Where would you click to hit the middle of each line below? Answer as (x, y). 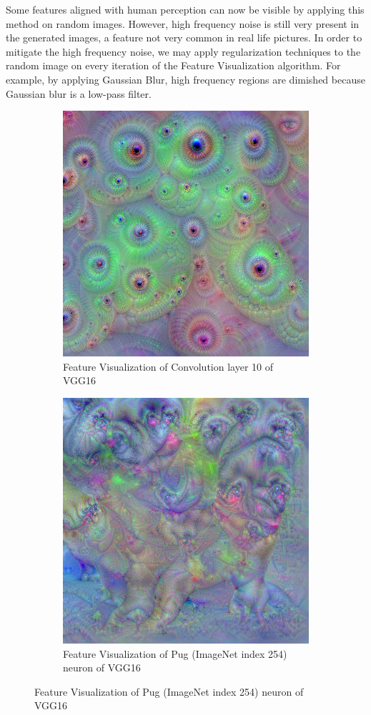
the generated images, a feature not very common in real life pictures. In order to (184, 37)
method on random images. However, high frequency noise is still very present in (183, 23)
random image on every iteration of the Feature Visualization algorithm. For (173, 65)
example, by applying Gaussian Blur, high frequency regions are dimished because (185, 79)
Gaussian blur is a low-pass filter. (79, 93)
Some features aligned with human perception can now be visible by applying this (185, 9)
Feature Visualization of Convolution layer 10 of (168, 366)
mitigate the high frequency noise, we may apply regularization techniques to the (183, 51)
